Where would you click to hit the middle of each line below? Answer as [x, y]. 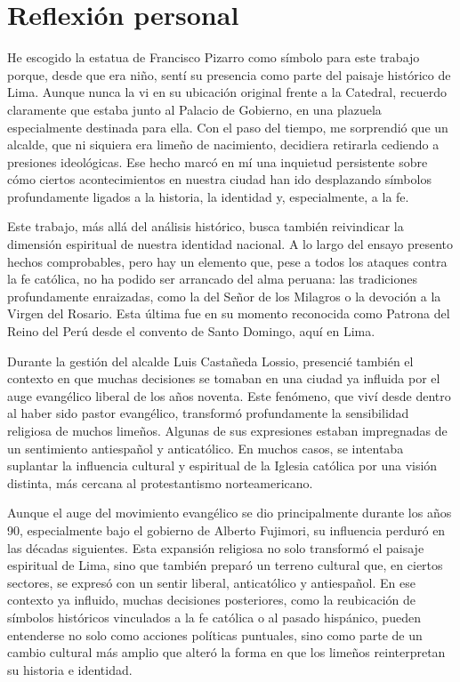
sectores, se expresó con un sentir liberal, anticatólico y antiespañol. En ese [211, 582]
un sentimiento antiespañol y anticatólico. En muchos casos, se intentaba [206, 448]
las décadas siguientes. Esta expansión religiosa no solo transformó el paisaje [216, 547]
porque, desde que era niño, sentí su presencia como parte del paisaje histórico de [229, 74]
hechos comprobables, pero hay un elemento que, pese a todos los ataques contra [227, 261]
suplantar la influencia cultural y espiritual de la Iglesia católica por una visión [222, 465]
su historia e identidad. [70, 669]
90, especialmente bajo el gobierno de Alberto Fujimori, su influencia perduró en [226, 530]
